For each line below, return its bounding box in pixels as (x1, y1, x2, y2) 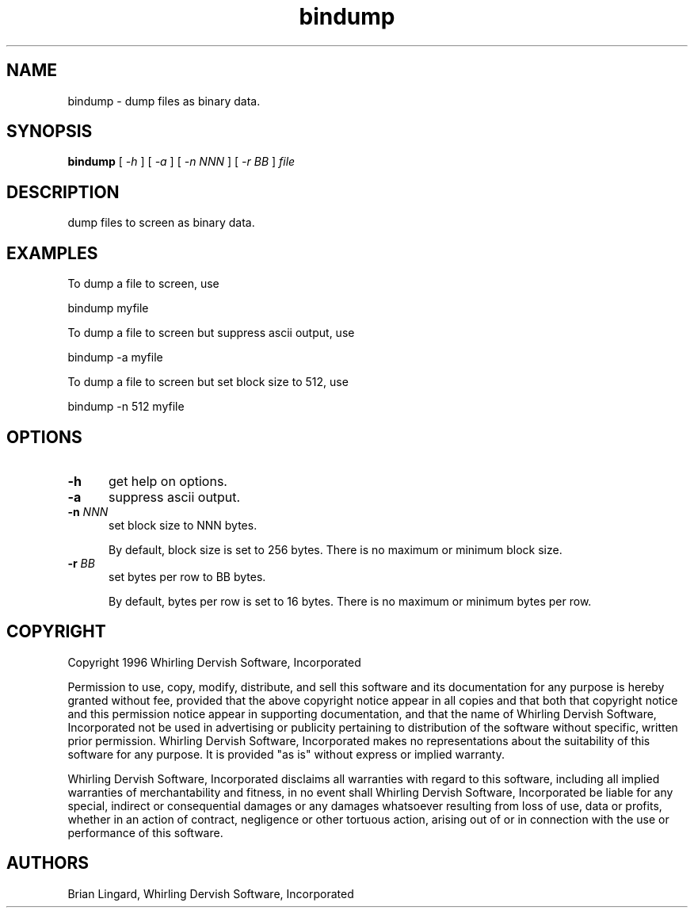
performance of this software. (67, 825, 223, 839)
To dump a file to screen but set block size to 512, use (67, 375, 349, 389)
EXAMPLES (6, 243, 98, 263)
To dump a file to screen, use (67, 277, 219, 291)
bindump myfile (67, 301, 149, 316)
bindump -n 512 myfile (67, 400, 185, 414)
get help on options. (108, 472, 227, 489)
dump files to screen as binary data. (67, 216, 255, 230)
